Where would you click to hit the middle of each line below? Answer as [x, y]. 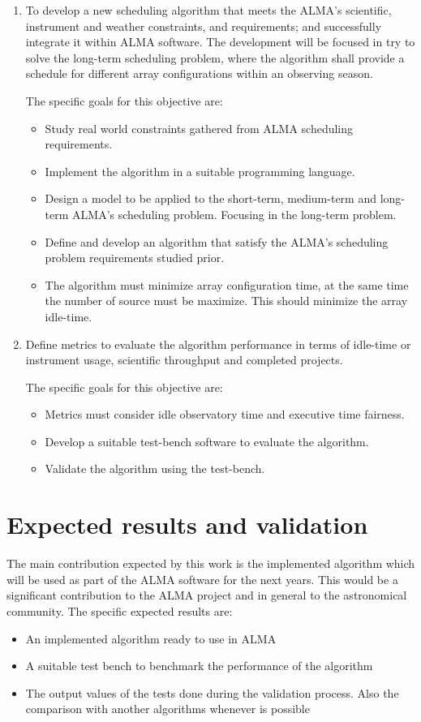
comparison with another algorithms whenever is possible [168, 709]
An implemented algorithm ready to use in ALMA [151, 638]
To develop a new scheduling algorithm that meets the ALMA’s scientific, [208, 10]
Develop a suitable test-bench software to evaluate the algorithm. [207, 441]
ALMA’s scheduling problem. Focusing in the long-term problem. [234, 214]
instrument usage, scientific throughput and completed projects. [184, 360]
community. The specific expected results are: [120, 610]
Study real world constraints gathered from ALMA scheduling [199, 128]
